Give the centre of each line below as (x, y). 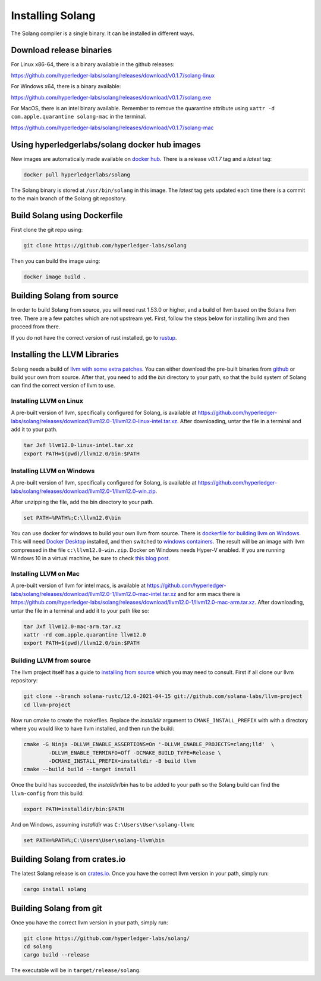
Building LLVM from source (51, 660)
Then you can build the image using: (56, 261)
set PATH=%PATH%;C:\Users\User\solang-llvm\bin (94, 840)
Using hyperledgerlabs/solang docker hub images (106, 145)
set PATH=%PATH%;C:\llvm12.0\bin (72, 518)
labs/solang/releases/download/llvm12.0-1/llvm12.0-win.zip (83, 491)
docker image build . (55, 277)
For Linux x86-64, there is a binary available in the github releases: (93, 64)
